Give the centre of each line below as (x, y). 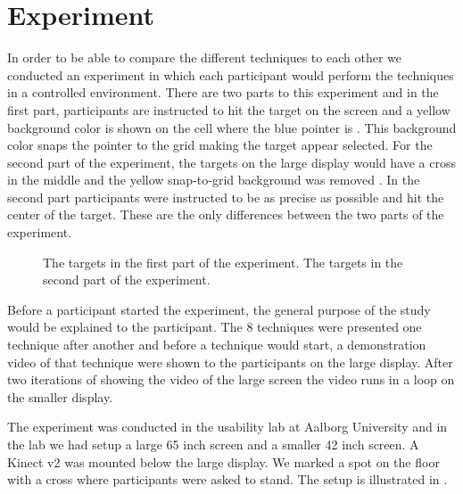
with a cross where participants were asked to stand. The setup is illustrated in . (227, 479)
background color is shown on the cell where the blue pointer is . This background (232, 127)
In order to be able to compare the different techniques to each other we (204, 58)
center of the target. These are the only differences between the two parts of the (226, 214)
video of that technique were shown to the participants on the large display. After (230, 362)
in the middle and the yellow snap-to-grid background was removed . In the (214, 180)
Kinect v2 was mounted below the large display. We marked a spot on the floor (223, 461)
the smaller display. (60, 396)
